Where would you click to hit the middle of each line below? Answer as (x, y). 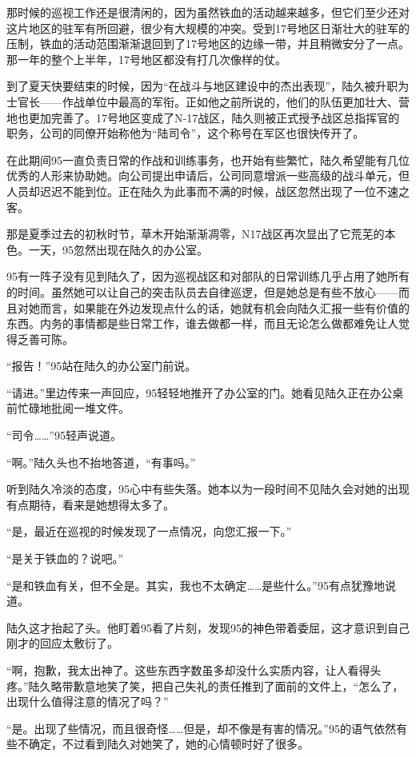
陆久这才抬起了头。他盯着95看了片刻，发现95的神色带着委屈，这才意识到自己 (208, 627)
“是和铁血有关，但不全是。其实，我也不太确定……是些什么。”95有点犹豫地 (196, 585)
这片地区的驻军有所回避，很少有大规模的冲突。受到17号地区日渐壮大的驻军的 (208, 28)
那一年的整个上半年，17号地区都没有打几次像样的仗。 (146, 59)
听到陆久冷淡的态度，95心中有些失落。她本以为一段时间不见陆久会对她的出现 (208, 489)
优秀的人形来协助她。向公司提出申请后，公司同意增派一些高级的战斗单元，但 (208, 175)
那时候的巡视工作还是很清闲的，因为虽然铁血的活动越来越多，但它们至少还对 (208, 12)
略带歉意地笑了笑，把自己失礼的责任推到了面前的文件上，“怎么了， (227, 685)
